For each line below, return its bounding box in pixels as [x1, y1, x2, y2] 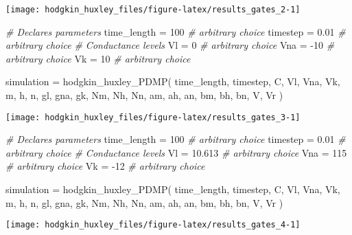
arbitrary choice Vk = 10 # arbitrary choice [5, 51, 191, 65]
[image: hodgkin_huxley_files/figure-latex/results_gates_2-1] [5, 5, 301, 14]
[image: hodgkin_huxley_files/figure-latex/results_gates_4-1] [5, 220, 301, 230]
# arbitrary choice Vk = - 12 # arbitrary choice [5, 159, 205, 173]
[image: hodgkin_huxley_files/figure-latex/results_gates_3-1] [5, 112, 301, 122]
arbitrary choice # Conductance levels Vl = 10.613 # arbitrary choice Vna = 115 [5, 145, 347, 159]
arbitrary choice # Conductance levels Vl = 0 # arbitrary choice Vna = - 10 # [5, 38, 335, 52]
